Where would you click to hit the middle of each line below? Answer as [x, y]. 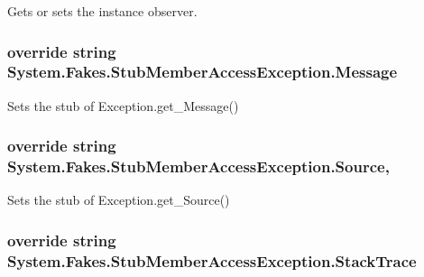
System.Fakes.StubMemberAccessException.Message [203, 72]
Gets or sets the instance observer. [102, 11]
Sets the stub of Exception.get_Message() [123, 105]
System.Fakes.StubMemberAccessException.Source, [198, 166]
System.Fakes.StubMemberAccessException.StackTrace [212, 260]
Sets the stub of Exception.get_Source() [119, 200]
